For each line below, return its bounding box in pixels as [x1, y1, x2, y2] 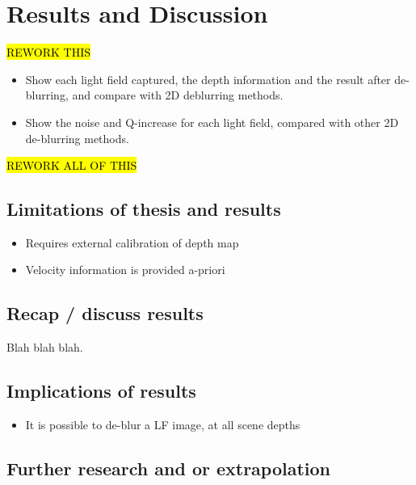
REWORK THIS [6, 44, 91, 61]
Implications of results [6, 378, 196, 403]
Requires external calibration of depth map [25, 234, 239, 251]
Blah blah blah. [6, 339, 83, 356]
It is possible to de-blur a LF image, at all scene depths [25, 416, 300, 433]
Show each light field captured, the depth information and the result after [25, 70, 391, 87]
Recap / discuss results [6, 301, 204, 326]
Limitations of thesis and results [6, 196, 281, 221]
